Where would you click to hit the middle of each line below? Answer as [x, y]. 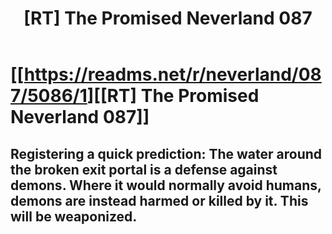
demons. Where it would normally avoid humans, [166, 185]
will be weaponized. [74, 216]
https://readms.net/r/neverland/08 [172, 74]
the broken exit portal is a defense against [144, 169]
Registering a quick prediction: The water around [166, 153]
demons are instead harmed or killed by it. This [159, 200]
